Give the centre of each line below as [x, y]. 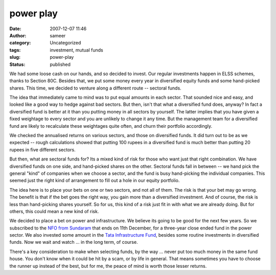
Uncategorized [65, 43]
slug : [15, 57]
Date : [15, 29]
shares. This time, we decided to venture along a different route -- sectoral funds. [95, 88]
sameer [58, 35]
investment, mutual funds [76, 50]
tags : [15, 50]
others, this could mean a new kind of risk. [54, 211]
